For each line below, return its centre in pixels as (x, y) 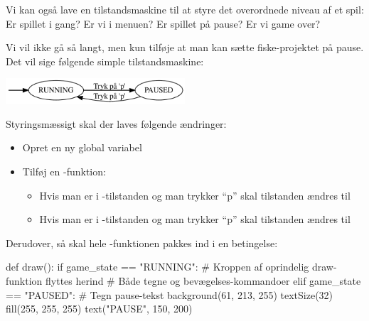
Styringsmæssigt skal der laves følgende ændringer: (116, 123)
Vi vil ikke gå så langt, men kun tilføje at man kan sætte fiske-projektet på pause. (185, 47)
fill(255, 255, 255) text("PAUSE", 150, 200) (99, 309)
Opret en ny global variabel (82, 147)
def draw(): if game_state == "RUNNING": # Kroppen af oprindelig (157, 267)
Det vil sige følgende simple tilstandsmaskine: (105, 61)
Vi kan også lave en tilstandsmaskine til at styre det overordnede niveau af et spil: (185, 9)
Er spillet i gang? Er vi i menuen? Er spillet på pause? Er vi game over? (163, 23)
